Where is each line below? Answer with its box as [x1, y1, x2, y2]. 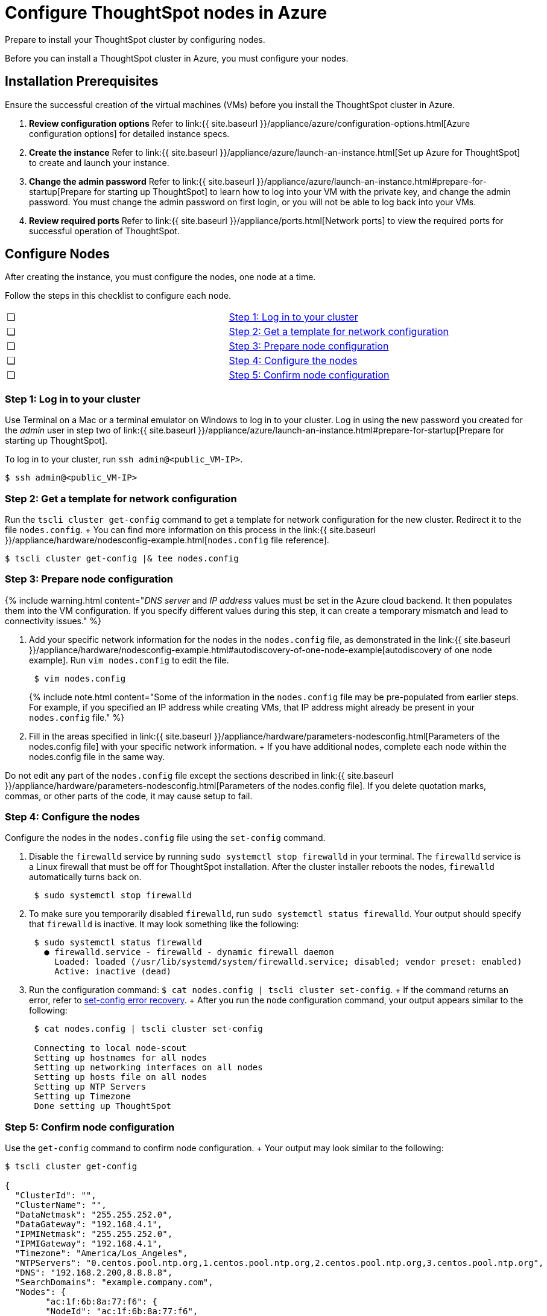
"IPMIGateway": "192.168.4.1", [14, 1239, 163, 1249]
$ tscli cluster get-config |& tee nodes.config [5, 553, 239, 563]
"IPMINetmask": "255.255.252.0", [14, 1229, 173, 1239]
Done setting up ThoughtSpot [34, 1101, 172, 1111]
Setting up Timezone [34, 1091, 131, 1102]
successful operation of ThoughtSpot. [29, 225, 180, 236]
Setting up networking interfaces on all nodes [34, 1062, 263, 1073]
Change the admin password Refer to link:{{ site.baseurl [29, 176, 255, 187]
